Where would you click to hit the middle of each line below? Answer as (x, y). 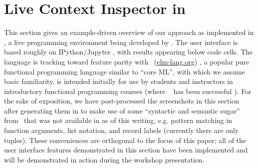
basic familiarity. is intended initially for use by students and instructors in (119, 81)
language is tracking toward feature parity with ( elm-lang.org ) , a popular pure (127, 61)
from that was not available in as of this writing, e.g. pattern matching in (118, 120)
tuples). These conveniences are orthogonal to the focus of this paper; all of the (125, 140)
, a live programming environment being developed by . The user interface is (121, 42)
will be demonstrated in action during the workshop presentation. (104, 159)
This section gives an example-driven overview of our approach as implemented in (129, 32)
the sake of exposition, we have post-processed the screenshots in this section (122, 101)
